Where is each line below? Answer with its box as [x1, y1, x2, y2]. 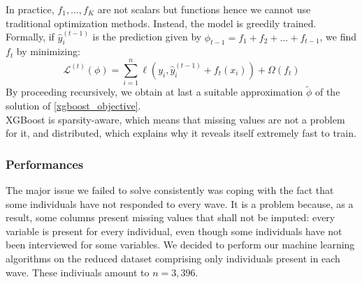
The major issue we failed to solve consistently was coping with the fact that [6, 182, 334, 197]
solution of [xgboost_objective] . [6, 98, 141, 112]
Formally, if [6, 29, 55, 44]
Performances [6, 155, 84, 172]
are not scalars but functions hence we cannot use [97, 2, 311, 16]
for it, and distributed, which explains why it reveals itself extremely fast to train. [6, 126, 356, 140]
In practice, [6, 2, 55, 16]
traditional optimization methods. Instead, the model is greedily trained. [6, 15, 317, 30]
